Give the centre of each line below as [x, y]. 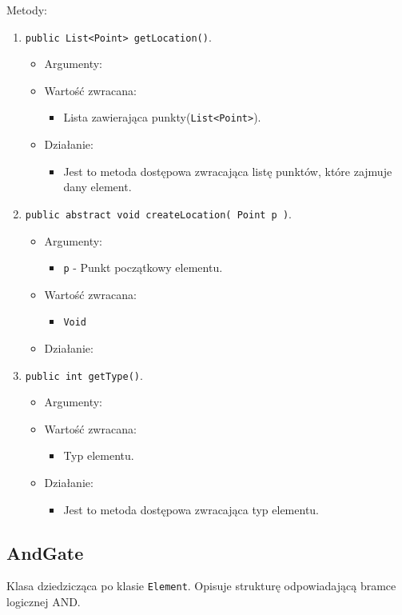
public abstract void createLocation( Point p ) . [159, 213]
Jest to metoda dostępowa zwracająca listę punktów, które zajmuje [228, 171]
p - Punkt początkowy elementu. [143, 268]
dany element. [98, 187]
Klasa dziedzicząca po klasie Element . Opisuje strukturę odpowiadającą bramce [201, 586]
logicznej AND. [44, 602]
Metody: [27, 10]
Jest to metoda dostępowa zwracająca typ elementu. [191, 509]
